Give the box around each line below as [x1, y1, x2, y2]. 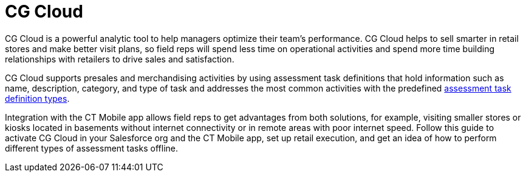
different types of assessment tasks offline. [5, 142, 178, 153]
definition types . [5, 93, 70, 104]
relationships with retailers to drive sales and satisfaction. [5, 53, 234, 64]
